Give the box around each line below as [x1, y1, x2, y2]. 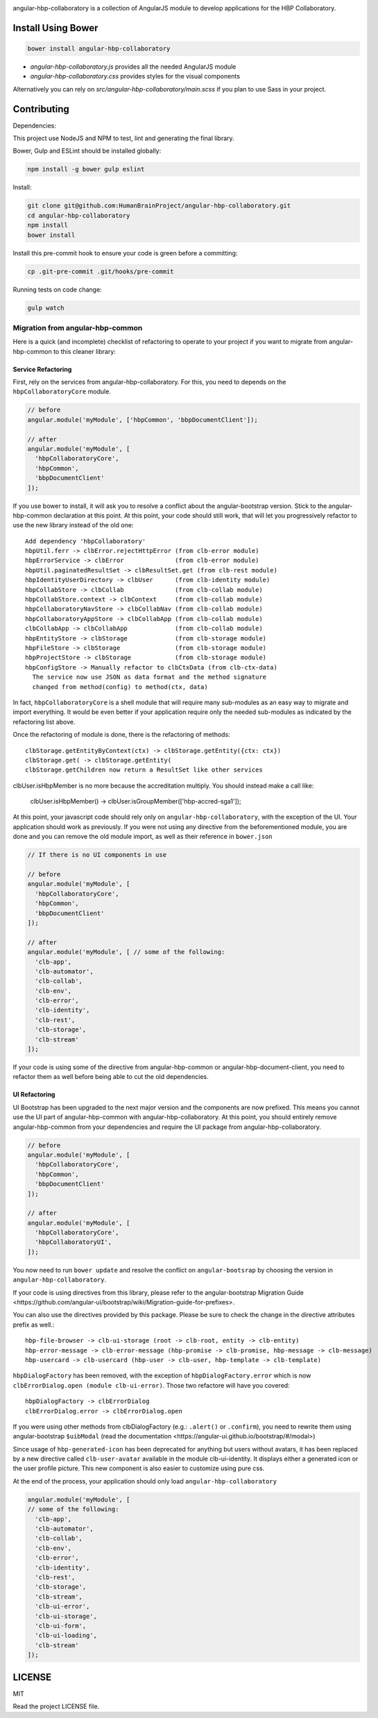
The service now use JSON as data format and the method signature [32, 673, 267, 681]
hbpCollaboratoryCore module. [12, 387, 111, 396]
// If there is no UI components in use [27, 851, 166, 859]
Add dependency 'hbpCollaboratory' [25, 537, 146, 545]
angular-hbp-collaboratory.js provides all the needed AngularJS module [30, 62, 237, 71]
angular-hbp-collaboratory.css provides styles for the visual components [30, 72, 241, 80]
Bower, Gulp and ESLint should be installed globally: [12, 146, 162, 155]
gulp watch [27, 304, 65, 312]
